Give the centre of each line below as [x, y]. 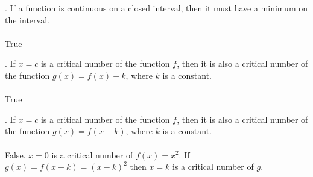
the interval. [27, 20]
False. [15, 154]
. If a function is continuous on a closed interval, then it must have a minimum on [156, 8]
